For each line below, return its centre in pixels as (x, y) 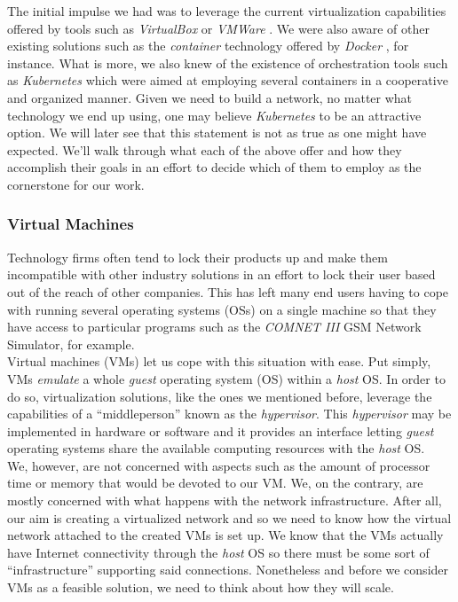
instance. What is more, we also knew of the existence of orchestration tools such (228, 63)
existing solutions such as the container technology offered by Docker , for (208, 46)
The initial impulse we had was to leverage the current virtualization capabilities (227, 11)
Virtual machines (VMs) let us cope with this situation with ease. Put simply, (219, 361)
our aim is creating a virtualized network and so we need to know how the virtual (229, 517)
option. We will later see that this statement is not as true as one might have (217, 133)
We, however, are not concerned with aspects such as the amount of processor (219, 465)
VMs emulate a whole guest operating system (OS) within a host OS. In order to (226, 378)
